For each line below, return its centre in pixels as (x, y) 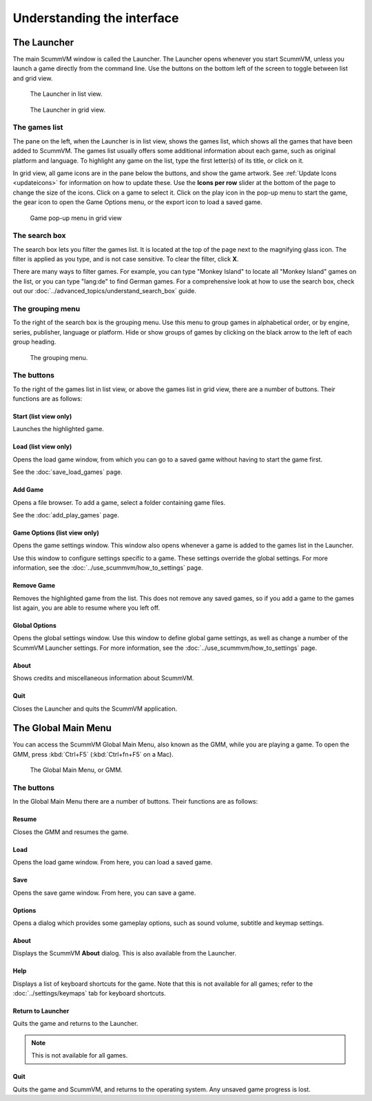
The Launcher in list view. (66, 94)
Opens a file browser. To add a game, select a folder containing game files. (119, 502)
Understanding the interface (96, 18)
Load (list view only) (42, 447)
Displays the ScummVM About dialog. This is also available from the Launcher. (125, 953)
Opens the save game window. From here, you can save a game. (104, 893)
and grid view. (33, 78)
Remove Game (34, 586)
